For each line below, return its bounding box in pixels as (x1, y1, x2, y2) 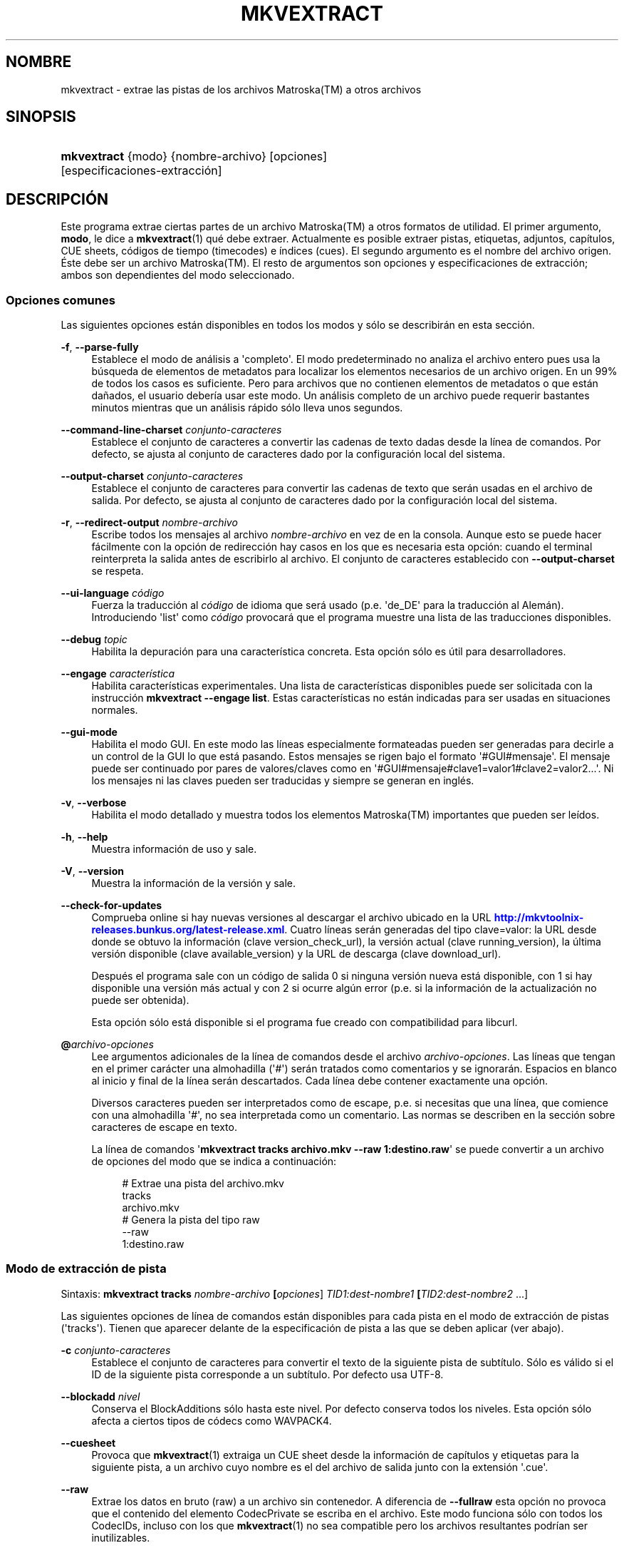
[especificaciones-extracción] (61, 163, 222, 178)
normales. (91, 704, 138, 717)
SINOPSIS (6, 108, 76, 126)
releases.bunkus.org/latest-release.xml (91, 923, 285, 936)
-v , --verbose (61, 796, 127, 809)
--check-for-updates (61, 899, 162, 912)
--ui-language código (61, 587, 165, 600)
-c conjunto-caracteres (61, 1343, 171, 1356)
